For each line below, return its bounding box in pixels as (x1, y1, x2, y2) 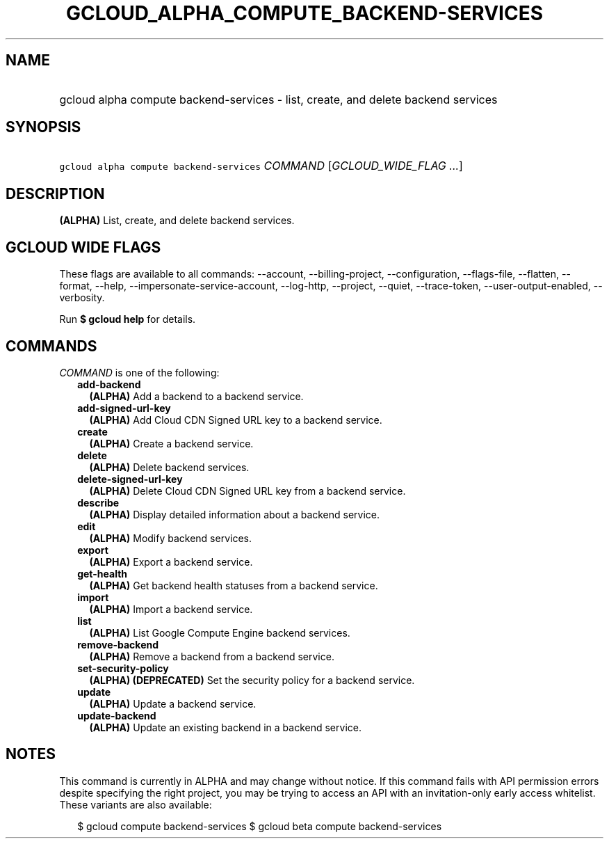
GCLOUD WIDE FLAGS (6, 238, 161, 256)
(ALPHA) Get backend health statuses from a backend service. (89, 579, 378, 591)
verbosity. (59, 292, 105, 304)
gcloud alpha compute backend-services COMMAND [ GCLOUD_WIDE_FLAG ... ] (59, 159, 463, 173)
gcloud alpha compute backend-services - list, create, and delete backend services (59, 92, 498, 106)
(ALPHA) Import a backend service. (89, 603, 253, 615)
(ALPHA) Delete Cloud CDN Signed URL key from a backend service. (89, 484, 406, 497)
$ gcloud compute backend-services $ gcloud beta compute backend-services (77, 820, 442, 832)
